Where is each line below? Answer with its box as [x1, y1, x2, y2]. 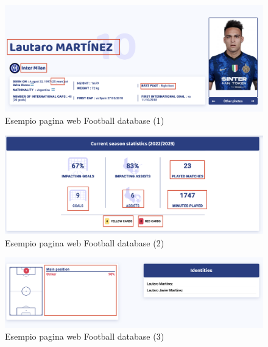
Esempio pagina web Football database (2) [5, 236, 164, 249]
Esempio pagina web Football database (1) [5, 113, 164, 126]
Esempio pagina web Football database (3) [5, 330, 164, 343]
